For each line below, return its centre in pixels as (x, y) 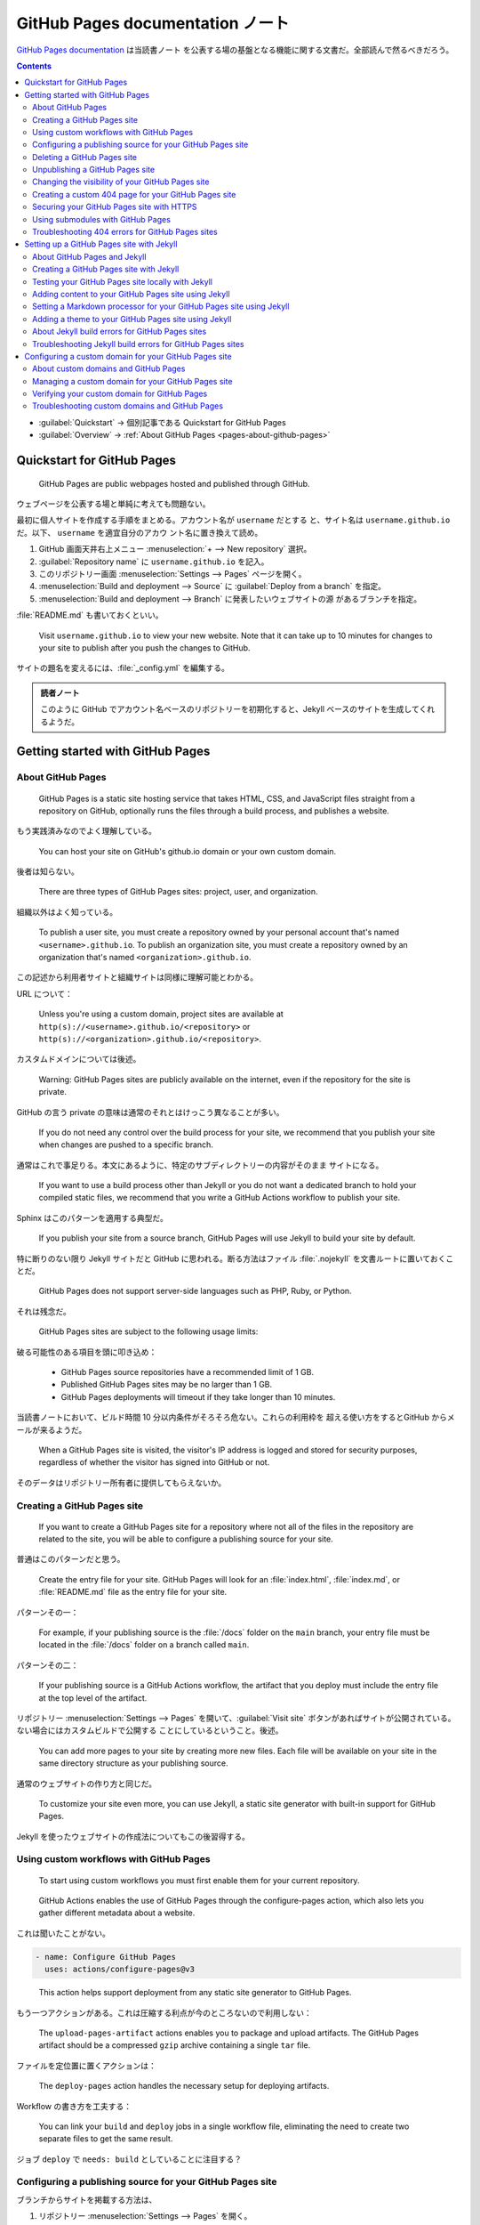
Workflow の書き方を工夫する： (74, 2106)
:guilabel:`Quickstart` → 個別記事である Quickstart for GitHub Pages (162, 422)
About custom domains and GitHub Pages (109, 368)
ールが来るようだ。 (52, 1429)
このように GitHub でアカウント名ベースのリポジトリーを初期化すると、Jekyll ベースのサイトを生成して (230, 709)
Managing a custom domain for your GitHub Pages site (132, 381)
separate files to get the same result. (106, 2139)
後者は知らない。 (48, 871)
